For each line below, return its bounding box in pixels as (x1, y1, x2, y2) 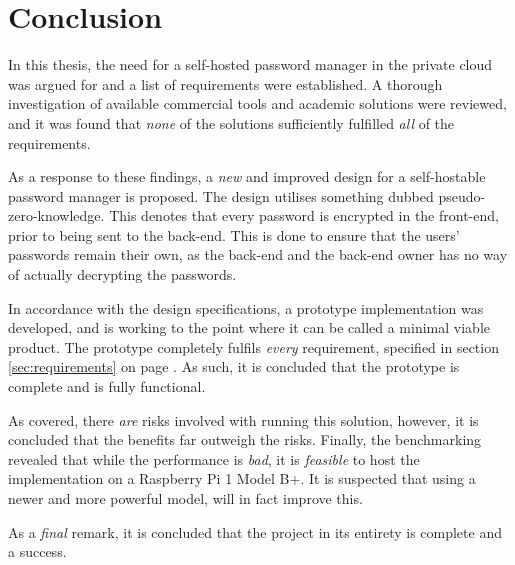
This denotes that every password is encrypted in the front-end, (109, 205, 499, 226)
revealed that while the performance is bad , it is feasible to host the (8, 448, 420, 469)
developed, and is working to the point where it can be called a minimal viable (8, 317, 490, 338)
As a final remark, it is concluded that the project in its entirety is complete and (8, 521, 502, 542)
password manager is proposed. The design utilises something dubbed (8, 185, 434, 206)
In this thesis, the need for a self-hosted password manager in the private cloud (8, 54, 493, 75)
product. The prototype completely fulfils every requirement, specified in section (8, 336, 499, 357)
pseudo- (438, 185, 486, 206)
